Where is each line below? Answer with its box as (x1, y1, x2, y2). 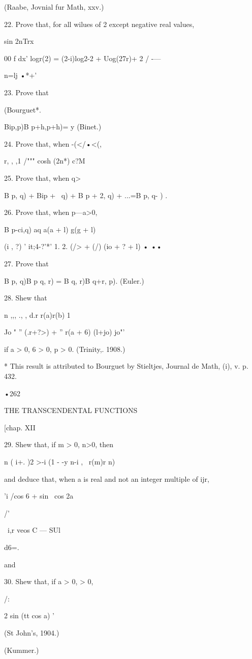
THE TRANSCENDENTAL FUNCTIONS (4, 405, 138, 416)
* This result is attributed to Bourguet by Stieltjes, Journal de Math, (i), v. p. (4, 361, 248, 371)
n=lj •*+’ (4, 70, 37, 80)
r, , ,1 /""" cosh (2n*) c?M (4, 155, 85, 166)
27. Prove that (4, 258, 49, 268)
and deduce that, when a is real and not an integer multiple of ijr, (4, 473, 209, 484)
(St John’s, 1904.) (4, 627, 59, 638)
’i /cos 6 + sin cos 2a (4, 490, 74, 501)
